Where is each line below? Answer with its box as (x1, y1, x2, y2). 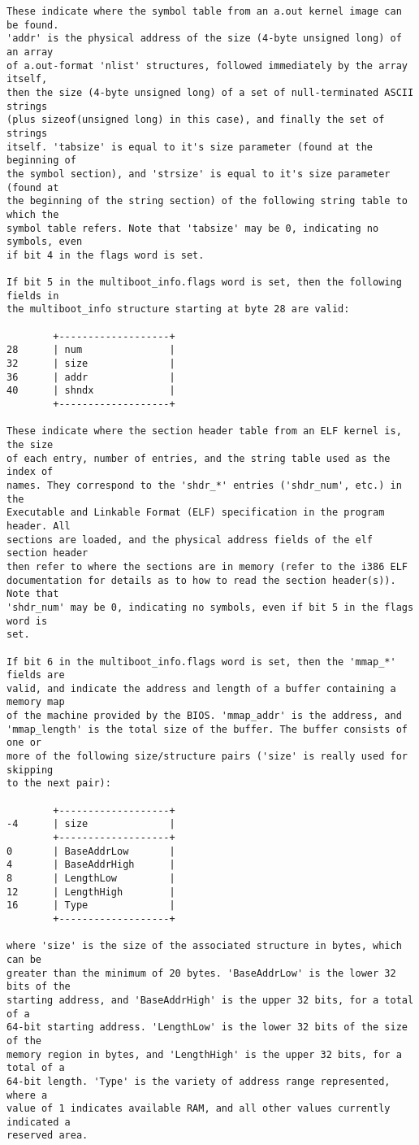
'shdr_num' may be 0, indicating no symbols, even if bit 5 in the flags (6, 601, 414, 613)
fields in (6, 290, 59, 302)
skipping (6, 764, 54, 776)
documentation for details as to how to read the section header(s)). (6, 574, 396, 586)
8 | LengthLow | (6, 873, 175, 884)
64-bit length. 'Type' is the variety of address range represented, (6, 1075, 391, 1087)
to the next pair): (6, 777, 111, 790)
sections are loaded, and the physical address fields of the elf (6, 533, 374, 546)
